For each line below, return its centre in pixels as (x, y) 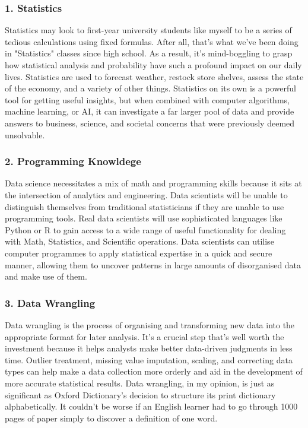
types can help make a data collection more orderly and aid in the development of (154, 371)
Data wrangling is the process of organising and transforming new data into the (150, 324)
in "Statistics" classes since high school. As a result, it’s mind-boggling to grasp (149, 53)
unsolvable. (25, 134)
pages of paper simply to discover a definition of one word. (111, 418)
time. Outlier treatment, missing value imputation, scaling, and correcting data (149, 359)
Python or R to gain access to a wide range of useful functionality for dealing (145, 229)
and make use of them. (46, 276)
